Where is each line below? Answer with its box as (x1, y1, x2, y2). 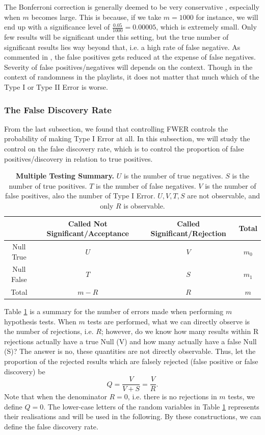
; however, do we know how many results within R (101, 326, 259, 337)
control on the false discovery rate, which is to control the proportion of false (4, 143, 244, 153)
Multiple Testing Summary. (15, 170, 115, 181)
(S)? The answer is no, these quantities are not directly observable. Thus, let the (4, 346, 256, 356)
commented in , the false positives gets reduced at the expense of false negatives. (4, 52, 256, 62)
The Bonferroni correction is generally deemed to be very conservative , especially (4, 2, 259, 12)
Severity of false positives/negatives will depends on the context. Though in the (4, 61, 253, 72)
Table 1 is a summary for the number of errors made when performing (4, 305, 224, 316)
